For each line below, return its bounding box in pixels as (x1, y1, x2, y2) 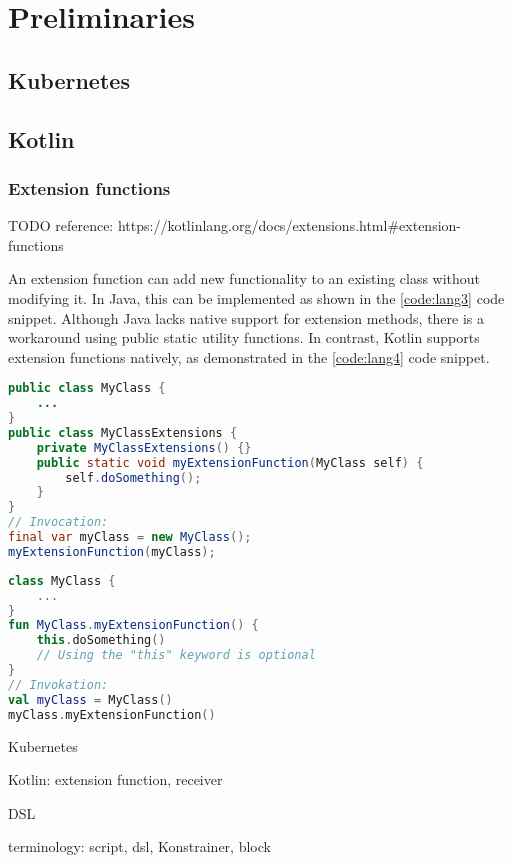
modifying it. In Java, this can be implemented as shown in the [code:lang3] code (8, 287, 505, 308)
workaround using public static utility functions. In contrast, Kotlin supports (8, 327, 480, 348)
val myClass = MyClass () (8, 692, 173, 707)
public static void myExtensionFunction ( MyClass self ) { (36, 455, 424, 470)
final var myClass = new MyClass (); (8, 530, 252, 545)
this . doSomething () (36, 633, 166, 648)
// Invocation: (8, 515, 109, 530)
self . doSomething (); (65, 470, 202, 485)
